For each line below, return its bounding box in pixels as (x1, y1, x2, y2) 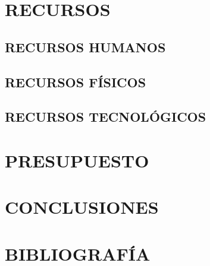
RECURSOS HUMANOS (5, 37, 166, 56)
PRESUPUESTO (5, 148, 149, 172)
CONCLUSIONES (5, 195, 159, 219)
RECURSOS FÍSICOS (5, 72, 146, 91)
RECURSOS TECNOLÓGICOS (5, 107, 206, 126)
